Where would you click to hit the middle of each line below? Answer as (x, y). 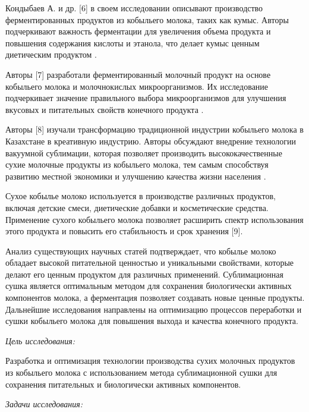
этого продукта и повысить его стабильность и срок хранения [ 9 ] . (124, 231)
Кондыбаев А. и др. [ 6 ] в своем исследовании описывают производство (134, 8)
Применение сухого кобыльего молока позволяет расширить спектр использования (154, 219)
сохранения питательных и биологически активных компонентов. (123, 384)
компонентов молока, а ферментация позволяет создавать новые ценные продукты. (155, 298)
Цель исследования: (40, 340)
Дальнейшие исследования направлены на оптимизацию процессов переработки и (154, 309)
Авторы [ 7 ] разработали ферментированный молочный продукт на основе (138, 74)
